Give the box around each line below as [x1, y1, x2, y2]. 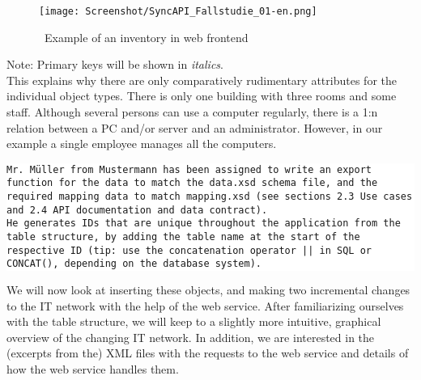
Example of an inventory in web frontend [44, 28, 249, 45]
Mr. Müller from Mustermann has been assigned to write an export [6, 163, 372, 175]
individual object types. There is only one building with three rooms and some [6, 87, 397, 104]
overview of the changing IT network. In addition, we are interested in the [6, 328, 375, 345]
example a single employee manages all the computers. [6, 135, 277, 152]
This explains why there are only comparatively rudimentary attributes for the [6, 71, 397, 88]
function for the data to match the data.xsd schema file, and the [6, 177, 378, 189]
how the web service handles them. [6, 361, 179, 378]
